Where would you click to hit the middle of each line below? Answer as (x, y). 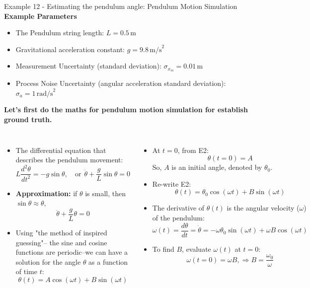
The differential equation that (61, 150)
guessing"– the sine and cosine (61, 242)
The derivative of (178, 208)
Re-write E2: (172, 183)
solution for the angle (48, 261)
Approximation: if (46, 193)
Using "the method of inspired (61, 232)
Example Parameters (40, 16)
